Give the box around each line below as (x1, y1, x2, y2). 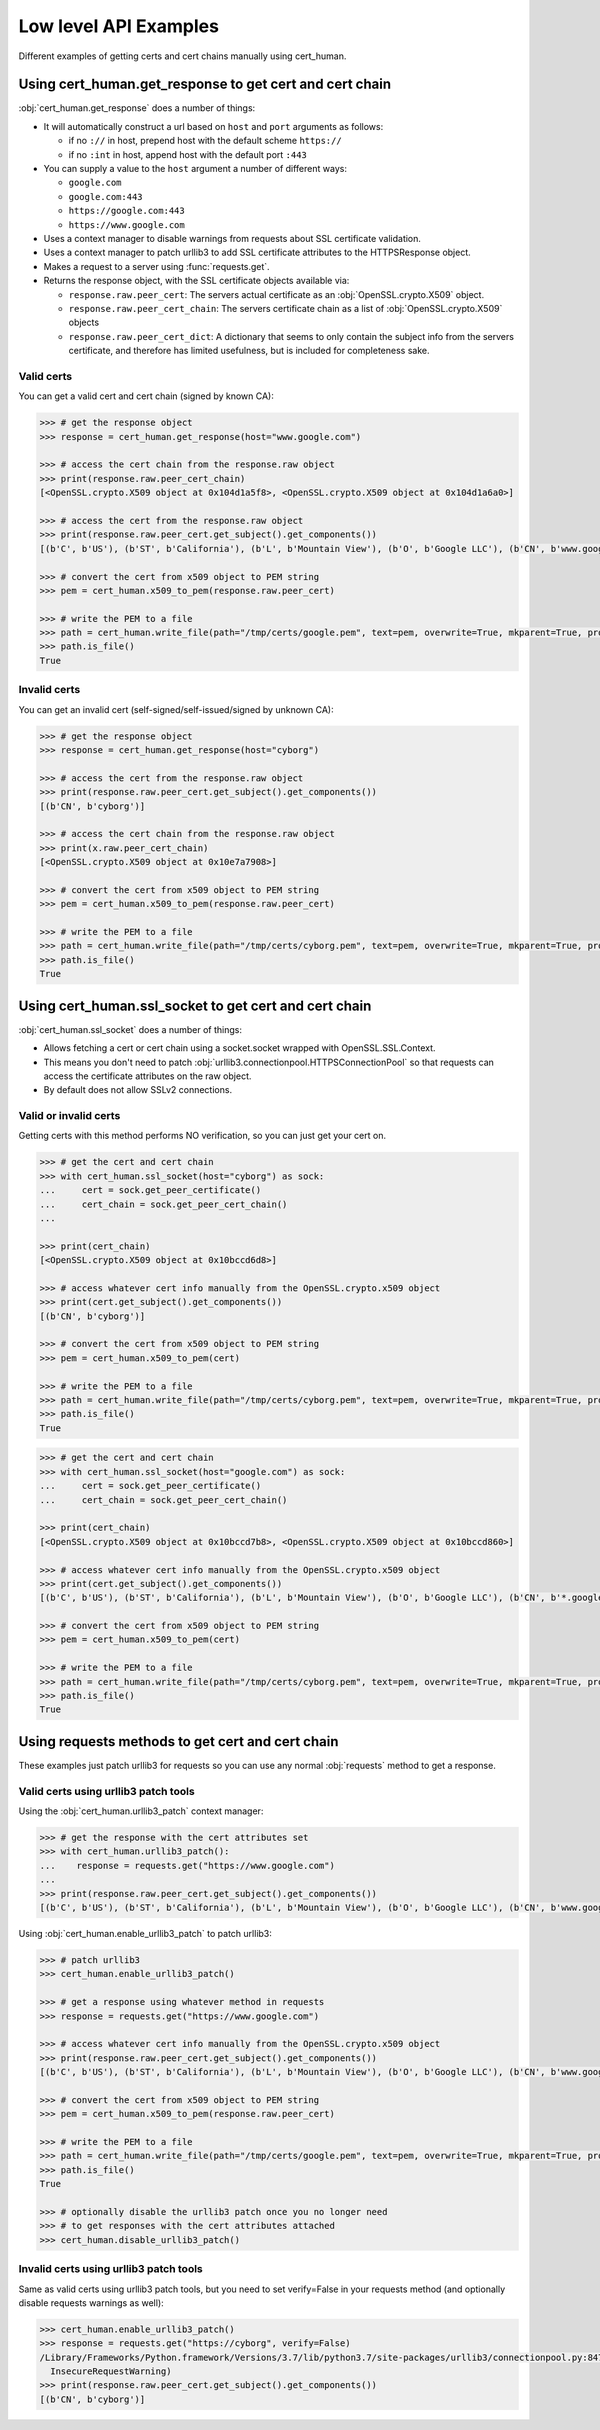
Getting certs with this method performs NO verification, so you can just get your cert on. (18, 1130, 387, 1142)
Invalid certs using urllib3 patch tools (18, 2262, 204, 2276)
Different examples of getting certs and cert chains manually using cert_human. (18, 50, 347, 62)
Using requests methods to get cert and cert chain (18, 1733, 339, 1750)
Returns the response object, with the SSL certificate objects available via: (43, 275, 350, 287)
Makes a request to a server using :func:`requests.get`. (43, 260, 270, 272)
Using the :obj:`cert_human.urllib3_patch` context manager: (18, 1805, 264, 1817)
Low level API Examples (18, 15, 220, 37)
